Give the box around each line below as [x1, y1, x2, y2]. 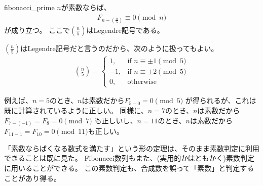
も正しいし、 [94, 115, 137, 125]
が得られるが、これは [185, 95, 256, 106]
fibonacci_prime [4, 2, 55, 12]
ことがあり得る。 [4, 172, 61, 183]
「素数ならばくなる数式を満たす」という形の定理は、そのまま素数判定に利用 [4, 143, 259, 153]
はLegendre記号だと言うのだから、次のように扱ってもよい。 [20, 42, 218, 53]
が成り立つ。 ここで [4, 24, 70, 35]
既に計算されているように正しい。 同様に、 [4, 105, 148, 116]
